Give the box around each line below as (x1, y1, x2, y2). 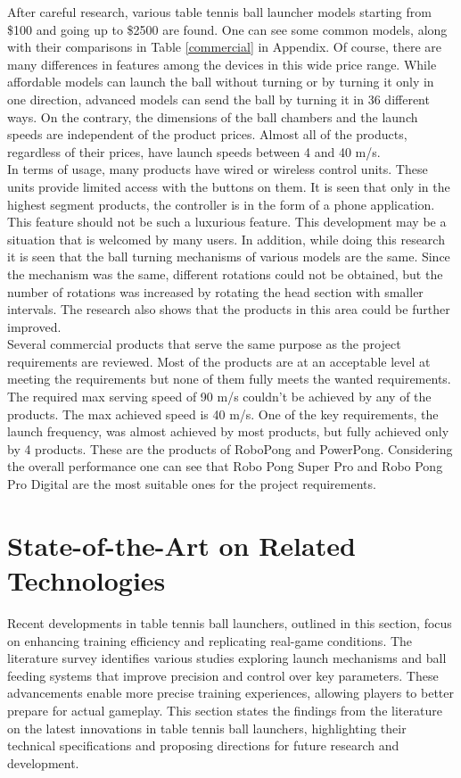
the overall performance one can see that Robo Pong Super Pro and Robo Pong (7, 457, 443, 476)
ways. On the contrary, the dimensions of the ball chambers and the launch (7, 107, 418, 126)
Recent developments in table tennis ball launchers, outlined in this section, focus (7, 613, 452, 632)
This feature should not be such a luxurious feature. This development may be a (7, 212, 447, 231)
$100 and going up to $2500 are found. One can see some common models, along (7, 20, 448, 38)
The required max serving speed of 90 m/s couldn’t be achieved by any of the (7, 387, 432, 406)
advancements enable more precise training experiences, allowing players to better (7, 683, 455, 702)
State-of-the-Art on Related (7, 526, 356, 563)
